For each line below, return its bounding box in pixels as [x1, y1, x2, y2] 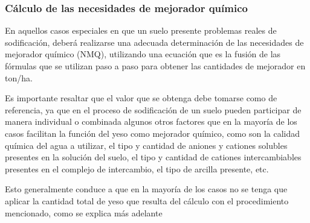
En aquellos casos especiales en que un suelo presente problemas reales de [5, 24, 277, 37]
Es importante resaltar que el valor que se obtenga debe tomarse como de [5, 92, 277, 104]
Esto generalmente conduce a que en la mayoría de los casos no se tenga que [5, 183, 288, 195]
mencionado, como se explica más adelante [5, 206, 163, 219]
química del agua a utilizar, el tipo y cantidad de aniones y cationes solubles [5, 139, 288, 151]
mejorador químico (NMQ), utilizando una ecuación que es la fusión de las [5, 48, 281, 60]
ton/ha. [5, 71, 33, 84]
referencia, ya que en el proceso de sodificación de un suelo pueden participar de [5, 103, 302, 116]
